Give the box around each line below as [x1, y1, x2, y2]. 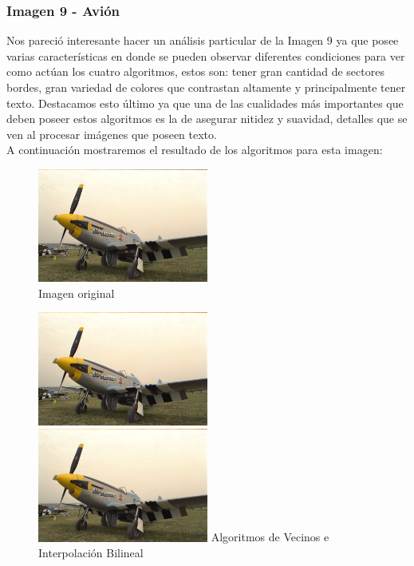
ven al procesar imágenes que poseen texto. [6, 125, 217, 142]
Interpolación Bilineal [38, 544, 144, 561]
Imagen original [38, 284, 115, 301]
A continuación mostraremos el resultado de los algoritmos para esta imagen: [6, 141, 383, 158]
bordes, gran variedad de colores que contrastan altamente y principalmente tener [6, 79, 406, 95]
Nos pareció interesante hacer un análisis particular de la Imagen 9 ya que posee [6, 32, 399, 49]
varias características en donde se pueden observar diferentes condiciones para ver [6, 47, 405, 64]
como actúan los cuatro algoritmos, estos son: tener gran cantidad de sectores [6, 63, 384, 80]
